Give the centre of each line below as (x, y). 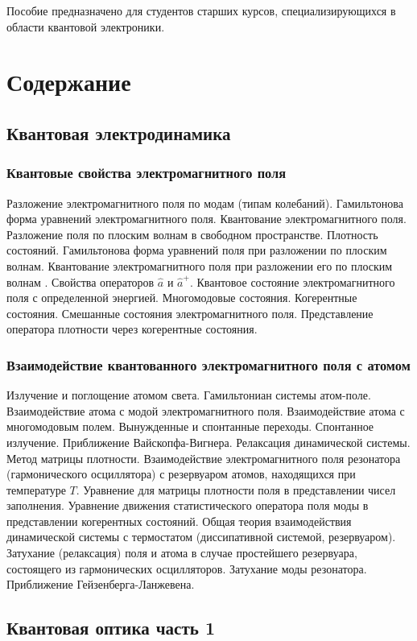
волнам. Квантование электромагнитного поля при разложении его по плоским (200, 265)
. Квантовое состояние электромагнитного (292, 281)
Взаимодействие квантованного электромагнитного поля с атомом (208, 364)
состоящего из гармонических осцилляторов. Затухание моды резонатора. (187, 568)
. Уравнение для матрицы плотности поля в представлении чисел (236, 489)
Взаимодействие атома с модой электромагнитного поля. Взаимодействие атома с (206, 410)
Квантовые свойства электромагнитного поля (147, 173)
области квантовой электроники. (86, 26)
